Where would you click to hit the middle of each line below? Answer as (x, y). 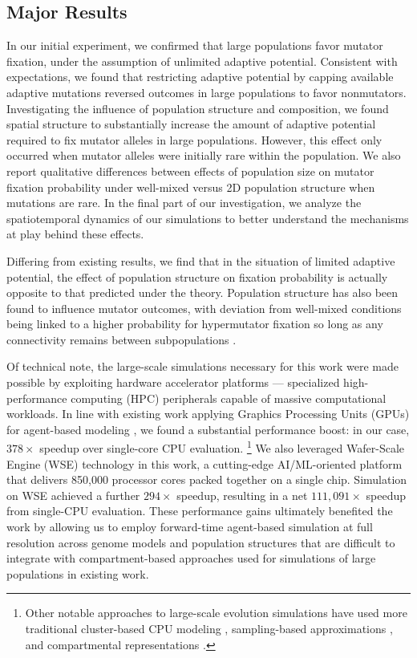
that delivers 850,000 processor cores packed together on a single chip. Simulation (207, 479)
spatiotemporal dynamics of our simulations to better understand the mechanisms (208, 218)
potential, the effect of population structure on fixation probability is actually (197, 276)
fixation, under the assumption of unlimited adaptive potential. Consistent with (202, 61)
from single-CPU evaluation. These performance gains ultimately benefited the (200, 511)
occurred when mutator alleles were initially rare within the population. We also (204, 155)
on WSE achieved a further (73, 495)
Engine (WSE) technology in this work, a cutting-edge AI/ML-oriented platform (204, 463)
